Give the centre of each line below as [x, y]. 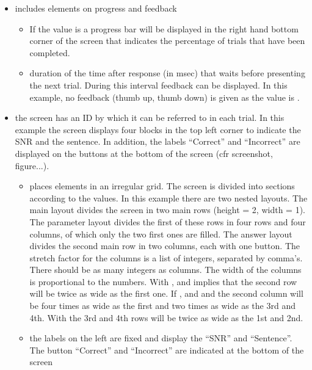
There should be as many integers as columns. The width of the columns [165, 270]
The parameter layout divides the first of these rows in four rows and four [168, 221]
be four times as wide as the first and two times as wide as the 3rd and [162, 306]
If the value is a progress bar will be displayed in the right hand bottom [164, 28]
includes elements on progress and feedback [96, 8]
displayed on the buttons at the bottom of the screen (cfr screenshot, [144, 153]
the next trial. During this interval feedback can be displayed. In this [158, 85]
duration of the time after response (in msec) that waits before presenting [167, 73]
